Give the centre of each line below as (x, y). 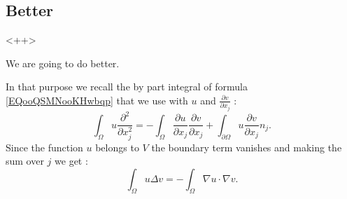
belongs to (117, 147)
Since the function (44, 147)
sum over (25, 161)
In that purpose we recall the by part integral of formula (127, 87)
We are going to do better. (63, 63)
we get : (71, 161)
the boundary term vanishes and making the (247, 147)
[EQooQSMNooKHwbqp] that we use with (97, 100)
